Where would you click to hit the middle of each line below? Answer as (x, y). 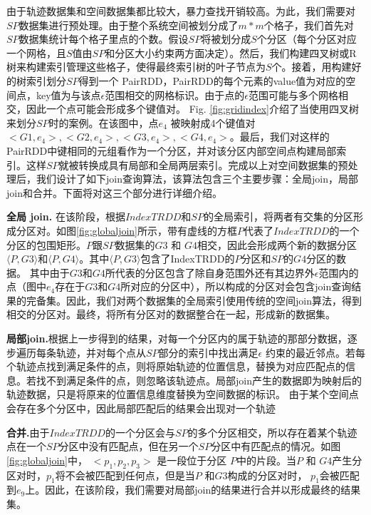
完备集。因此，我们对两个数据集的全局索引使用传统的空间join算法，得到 (194, 300)
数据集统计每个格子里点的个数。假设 (104, 39)
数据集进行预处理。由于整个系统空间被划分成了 (129, 25)
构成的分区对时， (267, 475)
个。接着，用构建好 (317, 67)
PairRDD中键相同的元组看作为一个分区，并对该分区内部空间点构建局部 (172, 150)
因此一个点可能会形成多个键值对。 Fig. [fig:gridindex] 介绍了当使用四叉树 (192, 109)
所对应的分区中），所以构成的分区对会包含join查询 (236, 286)
